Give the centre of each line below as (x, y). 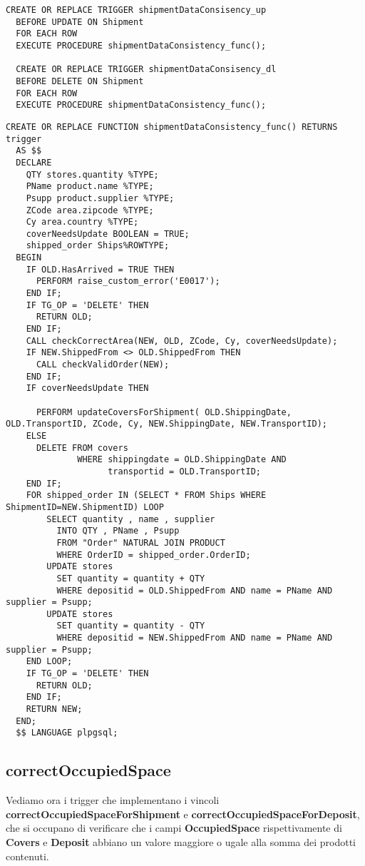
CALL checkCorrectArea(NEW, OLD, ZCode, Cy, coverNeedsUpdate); (182, 341)
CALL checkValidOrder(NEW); (103, 365)
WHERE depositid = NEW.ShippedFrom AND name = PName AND (195, 638)
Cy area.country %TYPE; (82, 222)
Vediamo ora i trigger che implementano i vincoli (113, 800)
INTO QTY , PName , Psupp (118, 531)
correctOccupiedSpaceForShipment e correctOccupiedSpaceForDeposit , (183, 814)
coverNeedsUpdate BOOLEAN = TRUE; (108, 234)
